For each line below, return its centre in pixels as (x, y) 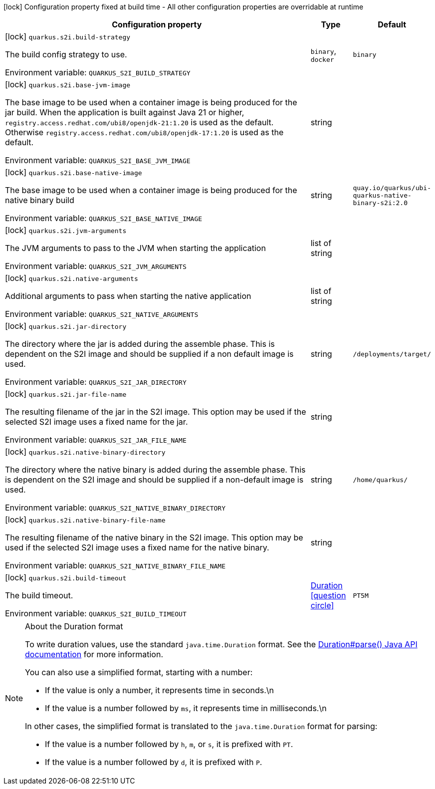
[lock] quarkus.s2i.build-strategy (68, 36)
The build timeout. (39, 595)
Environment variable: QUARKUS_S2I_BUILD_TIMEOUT (96, 613)
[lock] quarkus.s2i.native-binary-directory (85, 452)
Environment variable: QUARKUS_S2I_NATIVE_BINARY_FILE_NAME (115, 565)
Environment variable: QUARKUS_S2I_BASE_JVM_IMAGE (98, 160)
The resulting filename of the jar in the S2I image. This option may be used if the (156, 412)
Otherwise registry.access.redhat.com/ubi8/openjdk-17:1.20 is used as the (144, 132)
